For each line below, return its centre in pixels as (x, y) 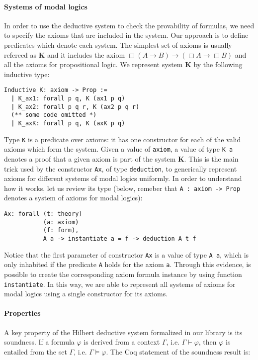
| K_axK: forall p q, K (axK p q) (68, 123)
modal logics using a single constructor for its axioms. (86, 294)
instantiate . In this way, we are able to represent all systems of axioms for (120, 284)
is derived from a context (122, 342)
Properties (22, 313)
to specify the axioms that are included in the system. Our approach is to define (126, 35)
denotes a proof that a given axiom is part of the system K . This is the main (121, 158)
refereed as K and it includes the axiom (65, 54)
